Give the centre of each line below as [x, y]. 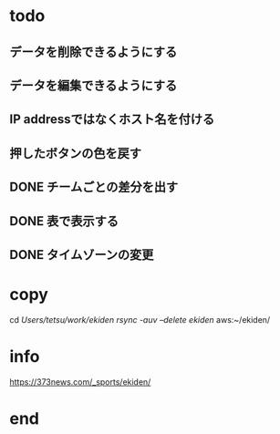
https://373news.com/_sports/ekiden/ [80, 382]
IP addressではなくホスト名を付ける [112, 119]
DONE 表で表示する [64, 221]
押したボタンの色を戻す [75, 153]
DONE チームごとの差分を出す [94, 187]
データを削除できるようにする [93, 52]
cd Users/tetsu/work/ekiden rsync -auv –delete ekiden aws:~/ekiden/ [140, 319]
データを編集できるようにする [93, 85]
